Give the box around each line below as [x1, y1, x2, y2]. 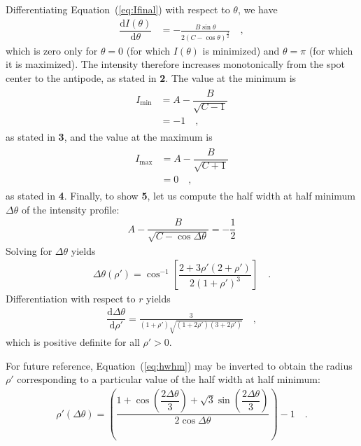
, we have [237, 2, 278, 16]
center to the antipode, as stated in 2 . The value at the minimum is [6, 70, 297, 85]
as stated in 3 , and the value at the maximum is [6, 130, 213, 144]
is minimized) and [202, 43, 280, 57]
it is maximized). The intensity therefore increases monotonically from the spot [6, 57, 346, 71]
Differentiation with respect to [6, 291, 136, 306]
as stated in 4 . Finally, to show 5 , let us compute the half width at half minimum [6, 188, 356, 203]
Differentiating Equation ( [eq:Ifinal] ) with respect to [6, 2, 230, 16]
